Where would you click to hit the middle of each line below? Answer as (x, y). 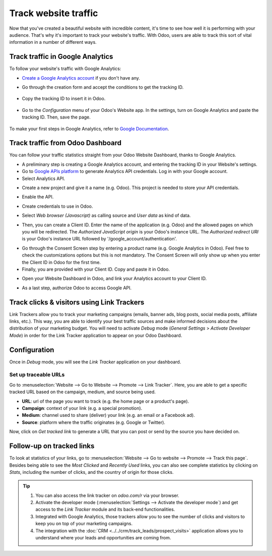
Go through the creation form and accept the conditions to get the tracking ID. (103, 87)
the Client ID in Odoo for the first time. (61, 262)
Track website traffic (54, 13)
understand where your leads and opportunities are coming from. (103, 538)
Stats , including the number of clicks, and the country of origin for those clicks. (91, 472)
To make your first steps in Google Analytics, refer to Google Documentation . (89, 129)
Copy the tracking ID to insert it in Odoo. (64, 99)
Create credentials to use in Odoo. (57, 206)
